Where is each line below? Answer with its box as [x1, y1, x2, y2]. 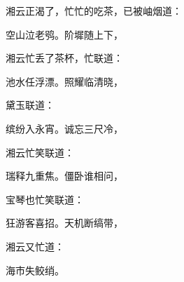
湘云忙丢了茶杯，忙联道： [6, 51, 123, 65]
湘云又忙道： [6, 239, 64, 253]
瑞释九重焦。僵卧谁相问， [6, 168, 123, 183]
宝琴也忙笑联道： [6, 192, 84, 206]
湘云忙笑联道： [6, 145, 74, 159]
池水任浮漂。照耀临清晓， [6, 74, 123, 88]
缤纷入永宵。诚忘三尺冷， [6, 121, 123, 135]
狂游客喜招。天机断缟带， [6, 215, 123, 230]
